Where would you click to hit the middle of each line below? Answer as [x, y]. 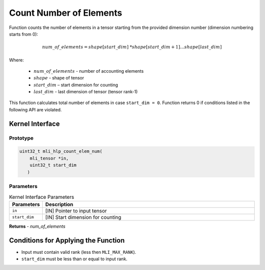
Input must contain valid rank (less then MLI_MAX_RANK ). [79, 252]
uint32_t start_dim [53, 165]
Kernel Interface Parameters [42, 197]
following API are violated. [36, 109]
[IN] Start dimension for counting [83, 217]
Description [59, 204]
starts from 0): [24, 34]
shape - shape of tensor [59, 78]
